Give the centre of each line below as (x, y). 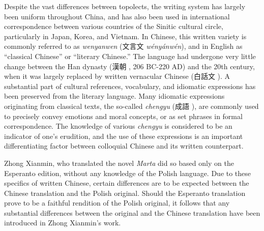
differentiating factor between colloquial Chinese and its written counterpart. (124, 146)
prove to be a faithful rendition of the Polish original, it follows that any (117, 203)
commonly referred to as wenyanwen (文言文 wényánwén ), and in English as (123, 46)
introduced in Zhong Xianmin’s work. (63, 223)
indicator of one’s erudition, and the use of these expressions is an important (124, 136)
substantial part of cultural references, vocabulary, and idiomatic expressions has (130, 86)
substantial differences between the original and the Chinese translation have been (132, 212)
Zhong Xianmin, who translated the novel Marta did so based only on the (119, 163)
